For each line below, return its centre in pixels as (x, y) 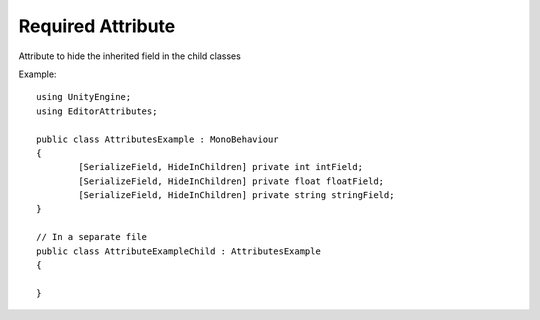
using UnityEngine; (84, 97)
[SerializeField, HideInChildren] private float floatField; (231, 181)
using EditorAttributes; (97, 111)
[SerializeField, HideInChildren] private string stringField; (236, 195)
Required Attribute (97, 26)
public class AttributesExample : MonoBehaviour (157, 139)
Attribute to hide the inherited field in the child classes (130, 56)
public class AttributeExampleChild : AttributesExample (179, 251)
